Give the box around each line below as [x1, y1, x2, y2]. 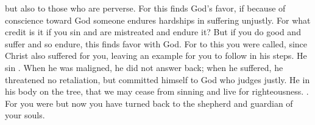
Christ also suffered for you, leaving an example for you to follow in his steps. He [5, 49, 307, 62]
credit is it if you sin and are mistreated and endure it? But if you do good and [5, 25, 301, 38]
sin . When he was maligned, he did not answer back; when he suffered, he [5, 61, 283, 73]
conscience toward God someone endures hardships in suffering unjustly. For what [5, 13, 311, 26]
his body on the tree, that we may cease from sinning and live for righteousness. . [5, 85, 309, 98]
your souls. [5, 109, 45, 121]
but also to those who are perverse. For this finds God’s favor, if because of [5, 2, 286, 14]
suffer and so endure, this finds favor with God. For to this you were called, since [5, 37, 308, 50]
